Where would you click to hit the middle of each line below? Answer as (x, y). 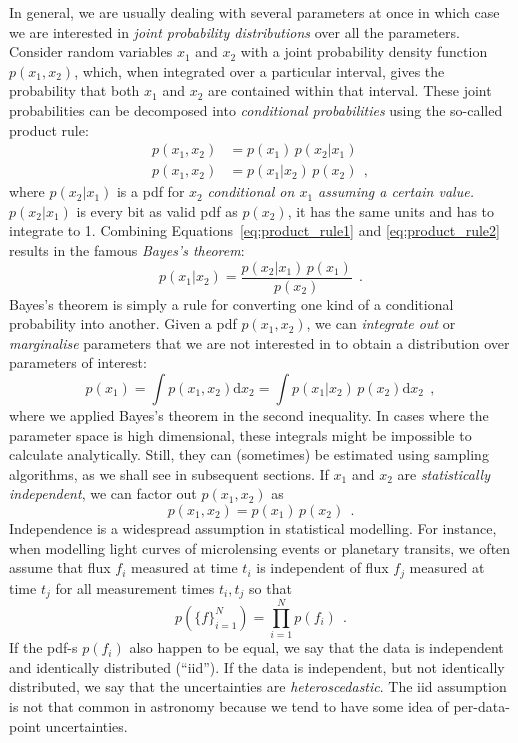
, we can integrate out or (381, 323)
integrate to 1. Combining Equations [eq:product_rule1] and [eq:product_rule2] (254, 230)
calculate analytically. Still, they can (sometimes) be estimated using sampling (249, 454)
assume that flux (60, 567)
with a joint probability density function (364, 51)
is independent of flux (322, 567)
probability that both (74, 90)
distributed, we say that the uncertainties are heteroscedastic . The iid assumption (258, 686)
